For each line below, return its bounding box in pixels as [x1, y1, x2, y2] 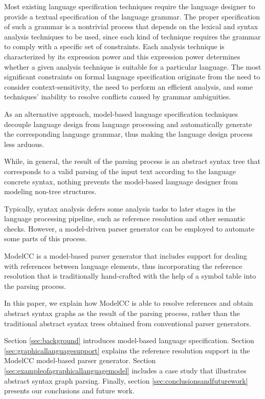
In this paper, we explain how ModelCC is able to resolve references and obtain [4, 298, 253, 308]
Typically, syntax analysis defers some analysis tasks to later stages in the [4, 203, 236, 214]
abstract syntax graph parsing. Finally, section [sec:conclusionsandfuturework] [4, 375, 248, 386]
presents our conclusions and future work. [4, 385, 135, 396]
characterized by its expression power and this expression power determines [4, 51, 240, 61]
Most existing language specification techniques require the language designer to [4, 1, 255, 11]
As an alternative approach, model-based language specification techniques [4, 108, 238, 119]
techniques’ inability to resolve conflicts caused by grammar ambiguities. [4, 91, 231, 102]
